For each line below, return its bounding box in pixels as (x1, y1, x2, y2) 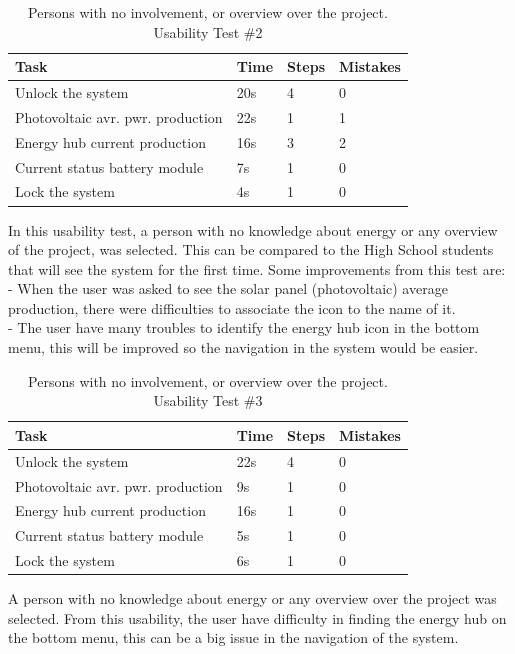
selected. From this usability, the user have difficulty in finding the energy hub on (8, 607, 507, 628)
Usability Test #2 (153, 21, 263, 42)
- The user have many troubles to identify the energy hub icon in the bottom (8, 317, 480, 338)
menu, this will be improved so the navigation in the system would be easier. (8, 337, 479, 358)
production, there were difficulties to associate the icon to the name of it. (8, 297, 456, 318)
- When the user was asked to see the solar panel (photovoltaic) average (8, 278, 448, 299)
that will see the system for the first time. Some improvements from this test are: (8, 258, 506, 279)
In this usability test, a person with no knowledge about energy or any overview (8, 219, 498, 240)
